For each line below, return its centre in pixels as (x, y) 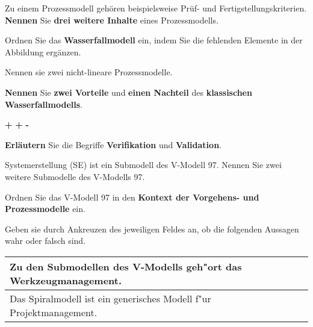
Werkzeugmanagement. (66, 280)
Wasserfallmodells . (44, 104)
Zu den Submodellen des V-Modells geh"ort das (126, 266)
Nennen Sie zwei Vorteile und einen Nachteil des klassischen (129, 92)
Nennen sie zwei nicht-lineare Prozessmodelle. (89, 72)
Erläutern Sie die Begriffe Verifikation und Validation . (113, 144)
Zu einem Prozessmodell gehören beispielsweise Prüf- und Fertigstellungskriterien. (156, 8)
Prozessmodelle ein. (45, 209)
